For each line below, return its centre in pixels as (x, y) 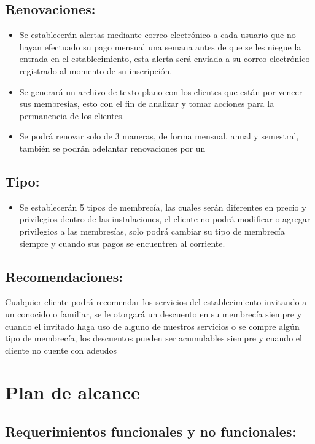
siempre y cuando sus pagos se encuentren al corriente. (122, 243)
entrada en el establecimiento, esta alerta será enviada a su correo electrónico (165, 59)
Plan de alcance (73, 392)
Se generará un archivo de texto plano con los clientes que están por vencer (161, 91)
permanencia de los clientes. (72, 115)
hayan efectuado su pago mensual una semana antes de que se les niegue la (160, 46)
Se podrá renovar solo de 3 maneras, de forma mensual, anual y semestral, (159, 136)
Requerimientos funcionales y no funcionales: (151, 431)
